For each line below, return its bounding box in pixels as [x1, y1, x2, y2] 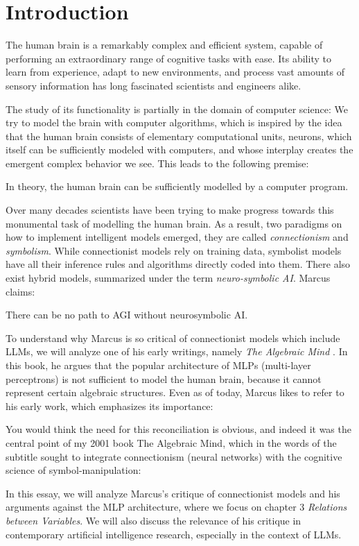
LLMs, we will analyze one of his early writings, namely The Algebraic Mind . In [6, 344, 348, 359]
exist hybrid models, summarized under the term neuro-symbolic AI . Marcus [6, 271, 331, 285]
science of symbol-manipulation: [6, 463, 141, 477]
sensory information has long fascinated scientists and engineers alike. [6, 78, 301, 92]
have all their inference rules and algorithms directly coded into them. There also [6, 257, 351, 271]
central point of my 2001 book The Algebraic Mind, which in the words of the [6, 435, 337, 450]
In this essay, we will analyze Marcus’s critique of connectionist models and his [6, 486, 340, 500]
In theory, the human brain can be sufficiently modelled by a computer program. [6, 179, 349, 194]
